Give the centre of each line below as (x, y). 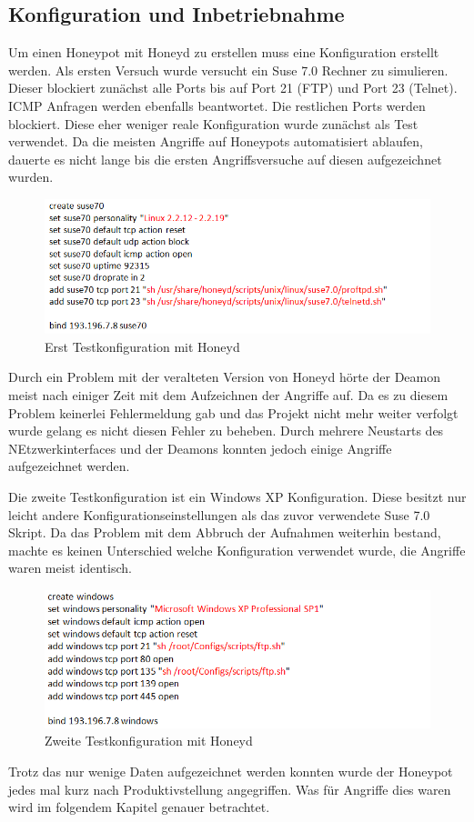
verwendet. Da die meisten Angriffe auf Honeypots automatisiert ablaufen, (216, 141)
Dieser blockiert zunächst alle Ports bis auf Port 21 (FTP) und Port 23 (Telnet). (233, 88)
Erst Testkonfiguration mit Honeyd (142, 346)
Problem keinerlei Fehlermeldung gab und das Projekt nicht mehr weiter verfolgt (233, 412)
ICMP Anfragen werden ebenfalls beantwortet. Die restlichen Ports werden (217, 105)
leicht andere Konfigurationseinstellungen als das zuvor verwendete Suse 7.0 (219, 514)
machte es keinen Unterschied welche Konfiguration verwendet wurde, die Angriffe (237, 550)
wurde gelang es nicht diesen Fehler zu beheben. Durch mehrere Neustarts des (226, 431)
